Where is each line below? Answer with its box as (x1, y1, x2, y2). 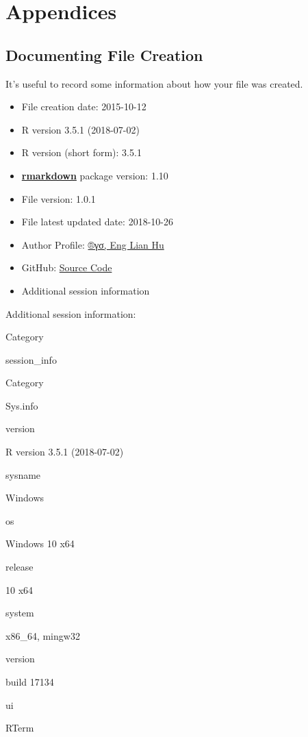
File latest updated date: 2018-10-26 (21, 214, 173, 229)
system (5, 605, 34, 620)
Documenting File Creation (5, 44, 203, 65)
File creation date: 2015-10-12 (21, 99, 146, 114)
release (5, 560, 34, 574)
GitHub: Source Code (21, 260, 112, 275)
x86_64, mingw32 (5, 628, 80, 642)
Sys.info (5, 398, 38, 412)
